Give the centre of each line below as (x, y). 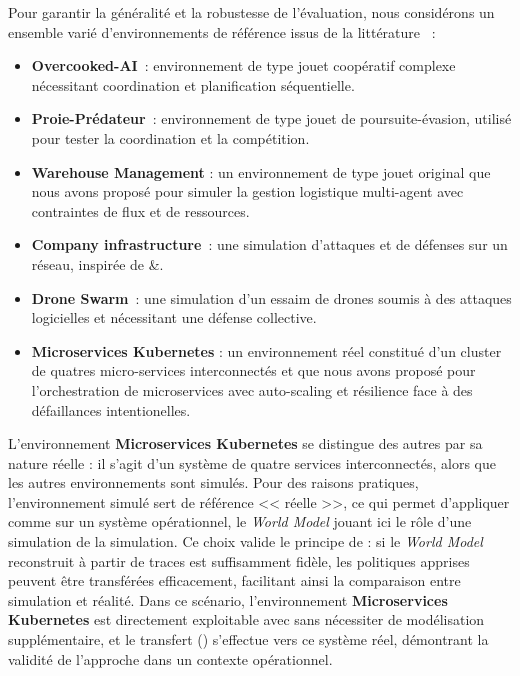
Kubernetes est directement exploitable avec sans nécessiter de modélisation (246, 619)
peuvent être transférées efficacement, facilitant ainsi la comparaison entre (234, 580)
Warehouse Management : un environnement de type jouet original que (261, 171)
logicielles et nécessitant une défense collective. (174, 317)
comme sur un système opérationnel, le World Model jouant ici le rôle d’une (240, 521)
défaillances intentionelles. (111, 409)
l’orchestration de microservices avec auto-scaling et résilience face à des (252, 389)
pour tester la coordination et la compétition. (170, 137)
